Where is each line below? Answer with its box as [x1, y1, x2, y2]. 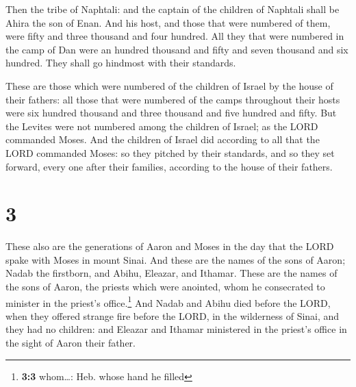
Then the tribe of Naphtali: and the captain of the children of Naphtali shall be [5, 2, 340, 16]
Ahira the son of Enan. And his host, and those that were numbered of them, [5, 15, 331, 29]
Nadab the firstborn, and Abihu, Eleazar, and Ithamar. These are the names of [5, 266, 338, 280]
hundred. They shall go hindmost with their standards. [5, 55, 236, 70]
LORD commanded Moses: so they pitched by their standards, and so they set [5, 145, 335, 160]
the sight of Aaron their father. [5, 336, 136, 350]
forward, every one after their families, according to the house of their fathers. [5, 159, 333, 173]
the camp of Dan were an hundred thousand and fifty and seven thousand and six [5, 42, 348, 56]
